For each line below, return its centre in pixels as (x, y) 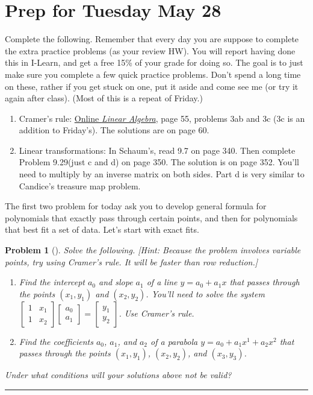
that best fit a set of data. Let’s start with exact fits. (102, 229)
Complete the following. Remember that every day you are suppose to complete (152, 39)
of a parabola (174, 341)
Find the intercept (52, 282)
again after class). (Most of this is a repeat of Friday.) (104, 98)
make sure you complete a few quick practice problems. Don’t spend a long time (153, 74)
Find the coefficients (56, 341)
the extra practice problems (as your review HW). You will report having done (150, 50)
